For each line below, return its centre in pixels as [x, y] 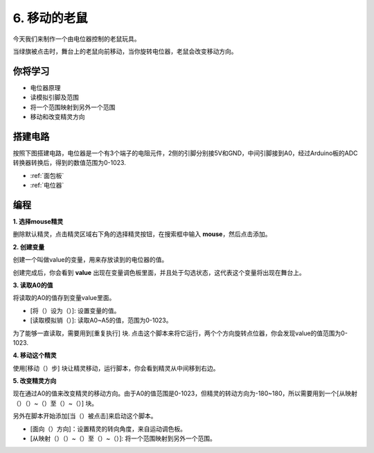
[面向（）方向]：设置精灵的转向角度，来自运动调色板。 [108, 429]
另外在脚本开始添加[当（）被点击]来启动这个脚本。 [85, 416]
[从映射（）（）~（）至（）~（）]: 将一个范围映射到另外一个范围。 [123, 438]
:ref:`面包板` [47, 175]
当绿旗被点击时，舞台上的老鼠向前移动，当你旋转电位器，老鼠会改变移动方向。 [125, 51]
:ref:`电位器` [47, 185]
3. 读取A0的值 [33, 285]
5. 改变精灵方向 [35, 381]
